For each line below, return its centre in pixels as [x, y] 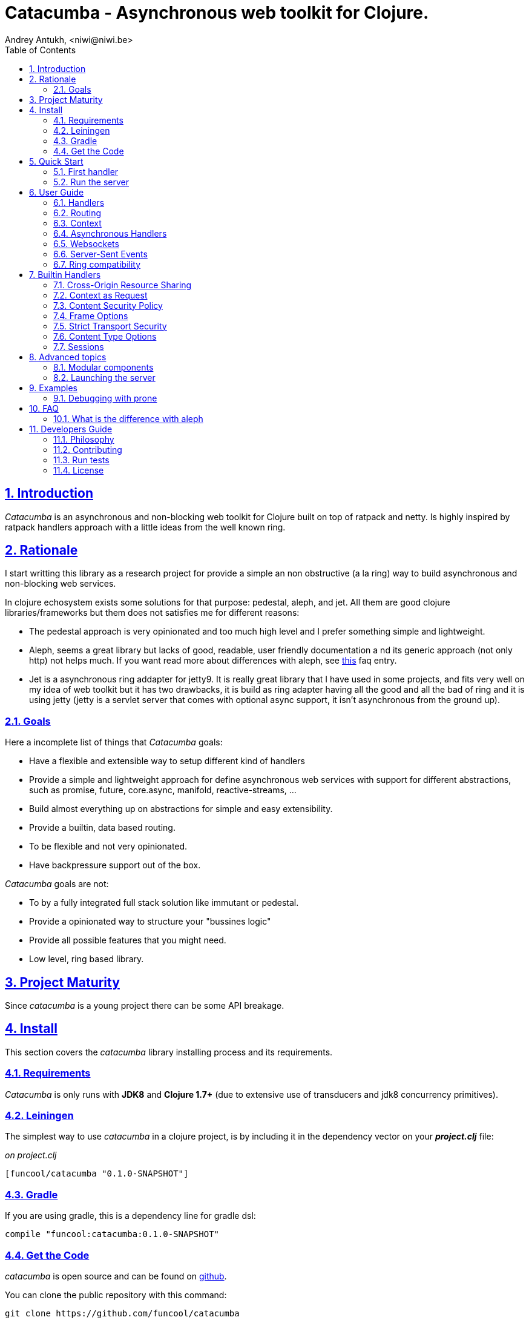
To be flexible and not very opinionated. [108, 846]
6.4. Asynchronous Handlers [110, 233]
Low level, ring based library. [87, 959]
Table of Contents [41, 50]
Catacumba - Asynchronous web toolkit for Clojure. [217, 13]
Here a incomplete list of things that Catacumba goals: [114, 742]
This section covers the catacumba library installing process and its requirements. [169, 1052]
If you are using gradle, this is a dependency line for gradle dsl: [130, 1216]
